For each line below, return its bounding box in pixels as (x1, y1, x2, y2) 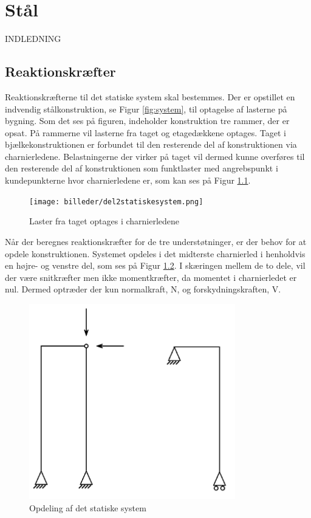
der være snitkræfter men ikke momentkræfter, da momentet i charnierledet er (5, 271, 297, 283)
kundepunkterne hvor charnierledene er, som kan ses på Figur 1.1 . (5, 174, 251, 187)
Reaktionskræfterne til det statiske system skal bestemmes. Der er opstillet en (5, 90, 295, 103)
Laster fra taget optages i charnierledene (29, 215, 180, 227)
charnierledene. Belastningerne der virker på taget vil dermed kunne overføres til (5, 150, 305, 162)
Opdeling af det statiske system (29, 501, 146, 514)
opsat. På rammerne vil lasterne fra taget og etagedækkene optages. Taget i (5, 126, 286, 139)
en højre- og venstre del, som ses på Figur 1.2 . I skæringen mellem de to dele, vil (5, 259, 306, 272)
